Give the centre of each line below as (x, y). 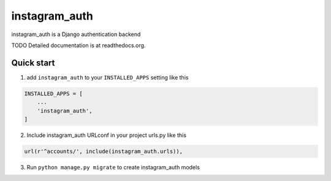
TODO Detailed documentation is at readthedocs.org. (78, 45)
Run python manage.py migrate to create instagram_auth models (113, 167)
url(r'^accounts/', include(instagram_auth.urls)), (104, 151)
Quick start (33, 63)
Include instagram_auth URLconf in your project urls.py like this (107, 135)
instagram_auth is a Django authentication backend (76, 34)
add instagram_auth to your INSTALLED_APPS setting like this (108, 77)
